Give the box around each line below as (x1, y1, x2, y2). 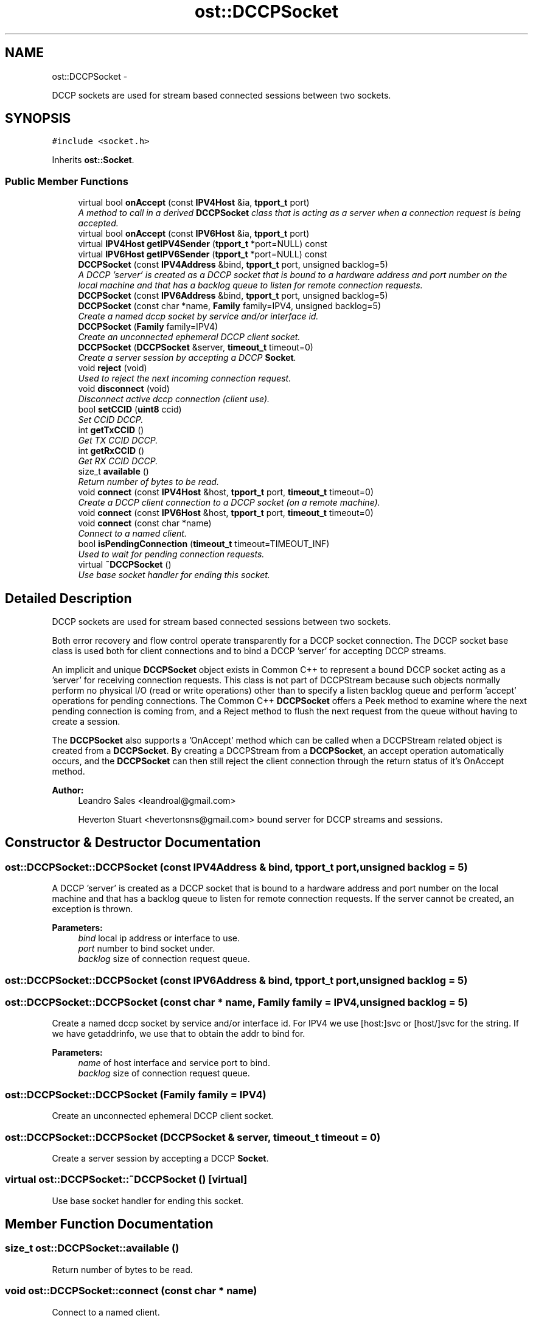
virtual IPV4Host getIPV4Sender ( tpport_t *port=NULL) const (78, 239, 327, 249)
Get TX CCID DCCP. (78, 435, 158, 446)
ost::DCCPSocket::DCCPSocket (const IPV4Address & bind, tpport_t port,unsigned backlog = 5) (5, 860, 468, 873)
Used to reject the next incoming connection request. (78, 373, 291, 384)
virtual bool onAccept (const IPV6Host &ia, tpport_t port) (78, 228, 310, 239)
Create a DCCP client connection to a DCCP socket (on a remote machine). (78, 497, 380, 508)
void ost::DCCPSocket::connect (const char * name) (5, 1284, 257, 1297)
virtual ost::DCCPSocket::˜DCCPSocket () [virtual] (5, 1173, 248, 1186)
